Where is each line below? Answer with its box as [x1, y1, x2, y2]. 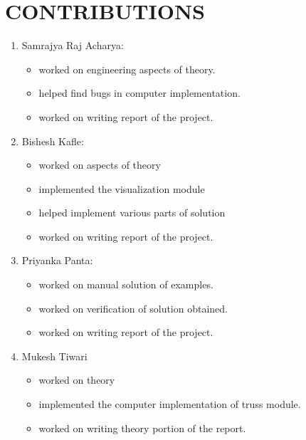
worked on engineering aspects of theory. [38, 61, 216, 76]
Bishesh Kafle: [21, 133, 84, 148]
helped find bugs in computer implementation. [38, 85, 241, 100]
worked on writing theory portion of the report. [38, 420, 246, 435]
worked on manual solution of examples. [38, 277, 213, 292]
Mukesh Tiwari [21, 348, 88, 363]
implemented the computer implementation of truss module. [38, 397, 301, 412]
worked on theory [38, 372, 115, 387]
